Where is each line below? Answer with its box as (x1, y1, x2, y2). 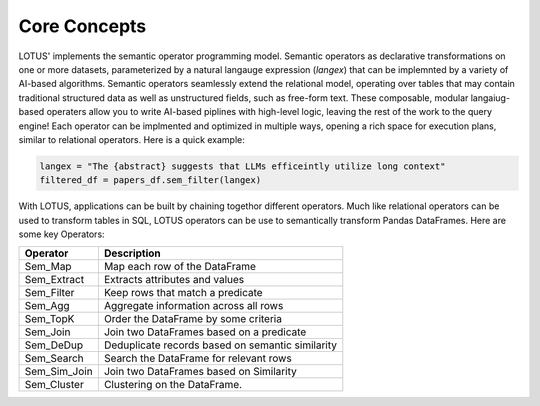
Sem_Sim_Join (24, 365, 94, 379)
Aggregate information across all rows (103, 299, 284, 313)
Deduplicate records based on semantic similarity (103, 338, 338, 352)
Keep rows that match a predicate (103, 286, 264, 300)
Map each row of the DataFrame (103, 260, 257, 274)
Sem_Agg (24, 299, 70, 313)
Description (103, 246, 162, 260)
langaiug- (470, 91, 510, 104)
